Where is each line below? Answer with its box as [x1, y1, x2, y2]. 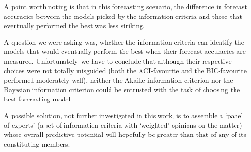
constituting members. [4, 138, 70, 149]
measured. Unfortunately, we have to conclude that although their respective [4, 55, 232, 66]
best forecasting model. [4, 94, 73, 104]
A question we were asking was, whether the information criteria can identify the [4, 36, 244, 47]
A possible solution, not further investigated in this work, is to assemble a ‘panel [4, 110, 243, 120]
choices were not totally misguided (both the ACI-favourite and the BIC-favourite [4, 65, 247, 75]
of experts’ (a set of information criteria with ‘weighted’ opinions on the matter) [4, 119, 242, 130]
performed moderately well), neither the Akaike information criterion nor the [4, 75, 233, 85]
